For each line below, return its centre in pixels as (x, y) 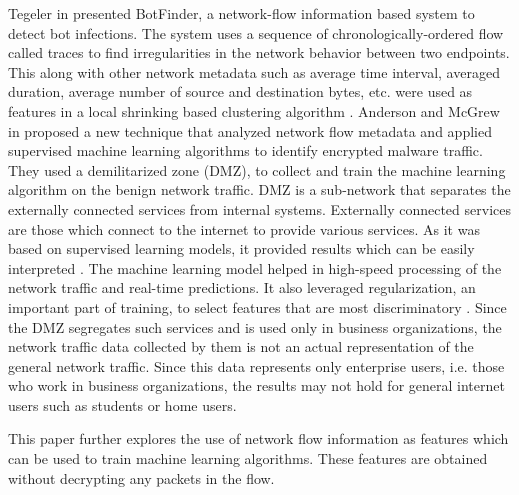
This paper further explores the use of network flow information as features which (258, 438)
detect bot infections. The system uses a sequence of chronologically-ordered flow (256, 32)
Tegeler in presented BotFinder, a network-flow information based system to (241, 13)
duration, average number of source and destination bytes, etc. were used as (240, 91)
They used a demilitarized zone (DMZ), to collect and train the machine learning (257, 169)
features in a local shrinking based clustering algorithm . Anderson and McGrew (254, 110)
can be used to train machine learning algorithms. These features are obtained (248, 458)
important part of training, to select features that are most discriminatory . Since (257, 306)
